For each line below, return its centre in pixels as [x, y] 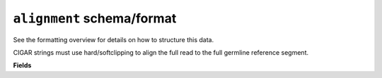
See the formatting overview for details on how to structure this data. [114, 39]
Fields [22, 65]
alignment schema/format [95, 18]
